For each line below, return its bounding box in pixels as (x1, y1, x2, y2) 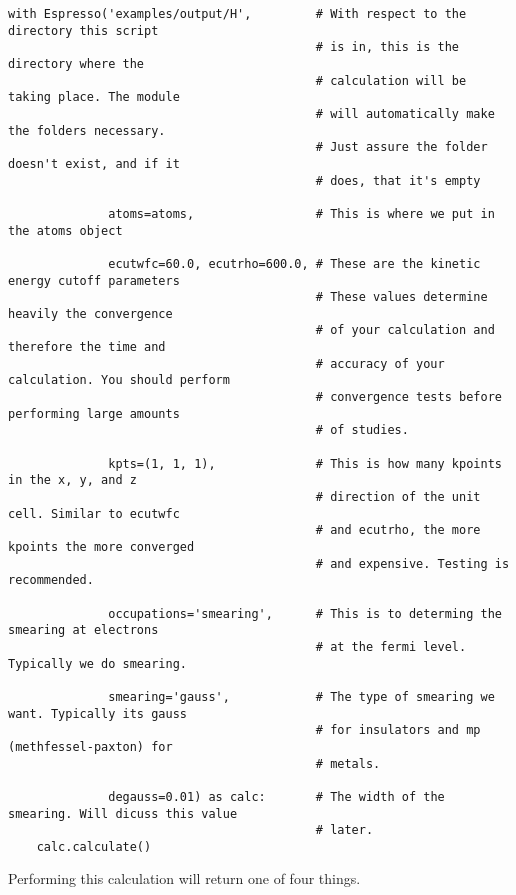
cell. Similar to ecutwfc (8, 506, 180, 521)
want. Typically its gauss (8, 706, 187, 721)
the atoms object (8, 223, 123, 238)
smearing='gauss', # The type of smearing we (108, 689, 495, 704)
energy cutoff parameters (8, 273, 180, 288)
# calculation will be (315, 73, 467, 88)
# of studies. (315, 423, 409, 438)
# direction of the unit (315, 490, 481, 505)
